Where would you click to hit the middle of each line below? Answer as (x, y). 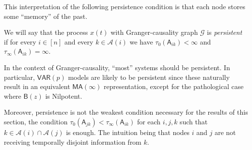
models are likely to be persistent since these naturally (149, 77)
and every (79, 41)
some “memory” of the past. (46, 16)
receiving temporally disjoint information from (73, 142)
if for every (20, 41)
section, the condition (36, 121)
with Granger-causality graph (154, 32)
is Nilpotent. (64, 96)
